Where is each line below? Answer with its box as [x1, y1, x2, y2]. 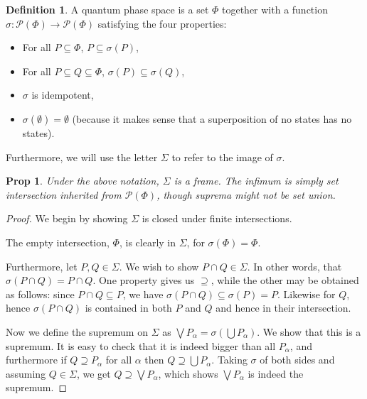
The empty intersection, [6, 234, 110, 249]
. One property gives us [92, 273, 195, 288]
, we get [76, 366, 111, 381]
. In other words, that [247, 258, 342, 273]
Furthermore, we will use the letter [6, 149, 158, 164]
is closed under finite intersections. [142, 211, 292, 226]
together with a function [221, 2, 328, 16]
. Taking [211, 352, 248, 367]
